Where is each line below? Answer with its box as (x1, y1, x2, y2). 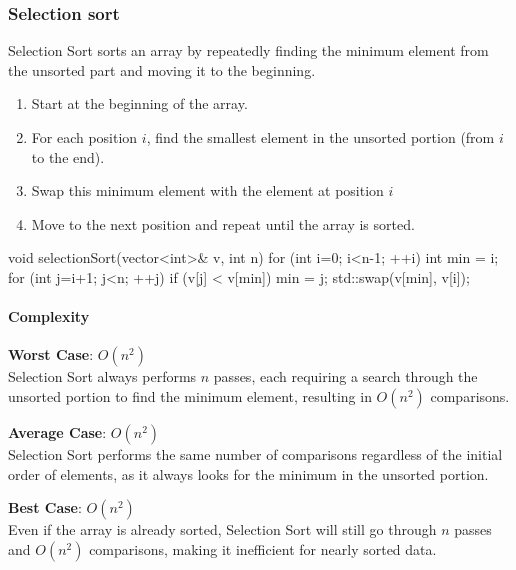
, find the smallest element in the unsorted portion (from (146, 127, 495, 147)
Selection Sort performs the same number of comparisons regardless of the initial (8, 443, 503, 464)
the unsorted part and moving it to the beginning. (8, 59, 316, 80)
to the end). (31, 146, 105, 167)
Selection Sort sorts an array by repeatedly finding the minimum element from (8, 40, 489, 61)
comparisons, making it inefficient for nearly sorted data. (89, 538, 437, 559)
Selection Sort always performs (8, 366, 197, 387)
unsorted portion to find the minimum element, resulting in (8, 385, 372, 406)
